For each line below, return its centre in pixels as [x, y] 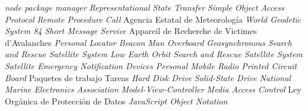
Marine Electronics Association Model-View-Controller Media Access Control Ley [153, 89]
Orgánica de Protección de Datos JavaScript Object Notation [116, 101]
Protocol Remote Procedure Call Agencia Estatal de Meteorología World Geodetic [153, 19]
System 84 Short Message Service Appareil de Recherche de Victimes [131, 31]
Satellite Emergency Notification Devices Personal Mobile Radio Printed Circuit [151, 65]
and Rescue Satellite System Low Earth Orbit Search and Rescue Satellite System [154, 54]
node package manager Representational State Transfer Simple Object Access [144, 7]
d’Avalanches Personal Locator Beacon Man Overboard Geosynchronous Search [148, 42]
